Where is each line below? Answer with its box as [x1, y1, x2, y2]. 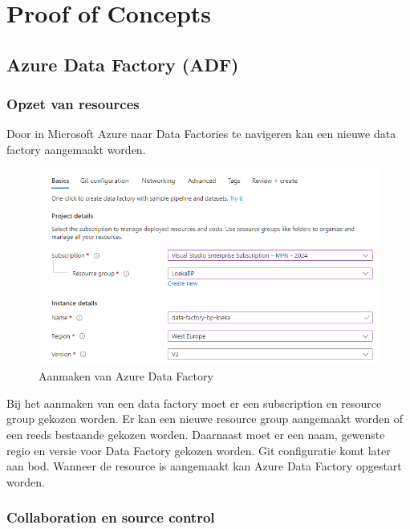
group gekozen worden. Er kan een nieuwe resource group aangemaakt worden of [6, 410, 404, 427]
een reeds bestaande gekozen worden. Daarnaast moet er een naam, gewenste [6, 426, 385, 443]
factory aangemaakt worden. [6, 140, 146, 157]
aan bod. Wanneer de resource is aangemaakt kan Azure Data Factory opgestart [6, 458, 402, 474]
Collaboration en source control [6, 507, 215, 527]
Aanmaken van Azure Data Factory [39, 368, 213, 385]
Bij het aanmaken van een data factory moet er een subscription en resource [6, 394, 382, 411]
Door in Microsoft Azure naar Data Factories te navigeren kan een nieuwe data [6, 125, 396, 142]
